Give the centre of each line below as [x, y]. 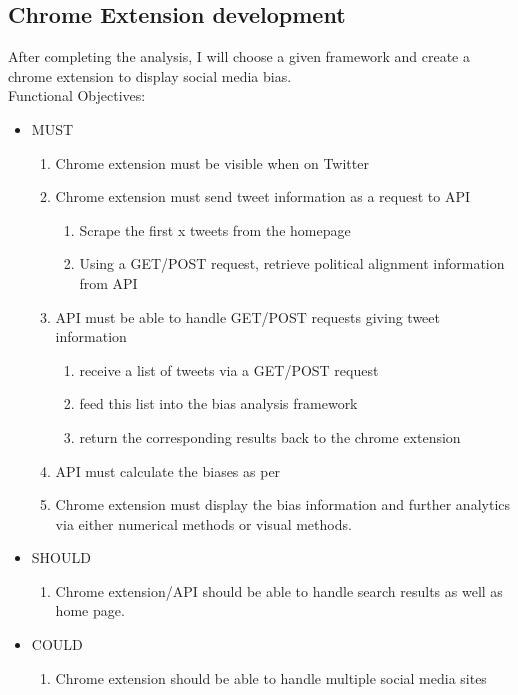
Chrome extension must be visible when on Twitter [212, 162]
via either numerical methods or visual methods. [203, 523]
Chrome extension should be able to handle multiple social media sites [271, 677]
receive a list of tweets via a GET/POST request [229, 369]
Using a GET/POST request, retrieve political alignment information [292, 263]
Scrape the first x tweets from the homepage [215, 229]
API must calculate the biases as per [168, 470]
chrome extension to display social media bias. [150, 75]
